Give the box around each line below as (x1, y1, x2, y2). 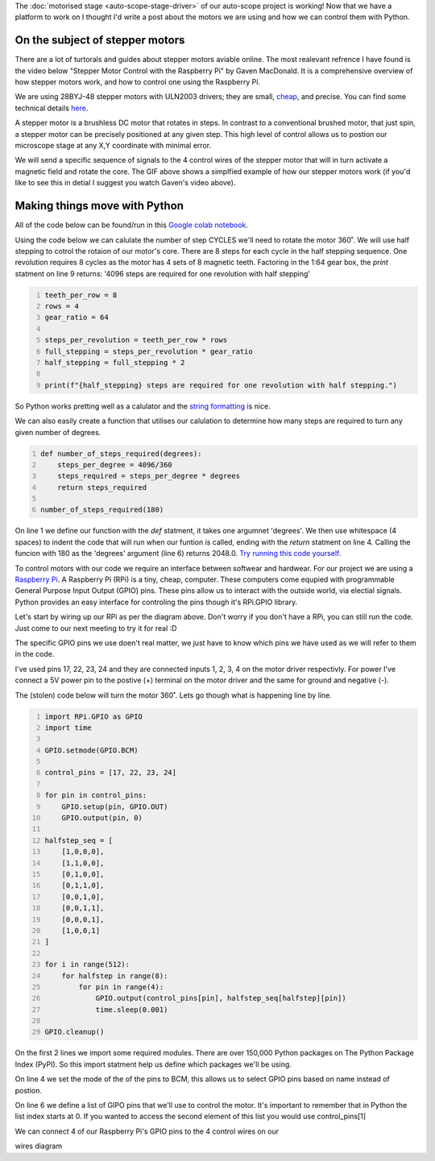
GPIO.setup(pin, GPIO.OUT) (61, 802, 168, 811)
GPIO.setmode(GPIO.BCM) (44, 745, 139, 755)
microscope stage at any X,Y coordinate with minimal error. (14, 141, 212, 151)
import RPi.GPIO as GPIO (44, 711, 143, 721)
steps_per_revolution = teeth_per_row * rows (44, 335, 228, 345)
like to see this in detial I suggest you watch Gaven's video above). (14, 178, 236, 188)
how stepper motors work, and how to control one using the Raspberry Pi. (14, 77, 261, 87)
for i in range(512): (44, 960, 130, 969)
